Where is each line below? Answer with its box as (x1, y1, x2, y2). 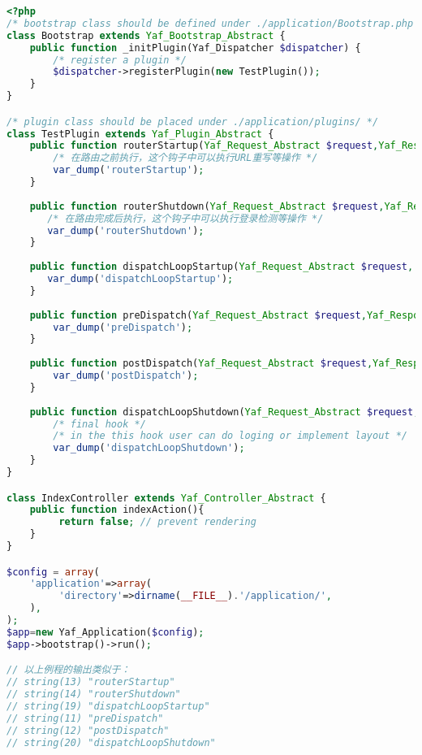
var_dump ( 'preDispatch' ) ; (53, 321, 193, 333)
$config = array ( (6, 566, 100, 578)
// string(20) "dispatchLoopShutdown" (6, 736, 216, 748)
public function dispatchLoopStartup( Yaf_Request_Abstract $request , (29, 261, 414, 273)
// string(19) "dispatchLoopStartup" (6, 701, 210, 712)
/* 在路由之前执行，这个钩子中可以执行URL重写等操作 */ (53, 152, 318, 164)
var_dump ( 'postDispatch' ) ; (53, 370, 199, 382)
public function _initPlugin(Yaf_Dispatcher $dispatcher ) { (29, 41, 361, 54)
